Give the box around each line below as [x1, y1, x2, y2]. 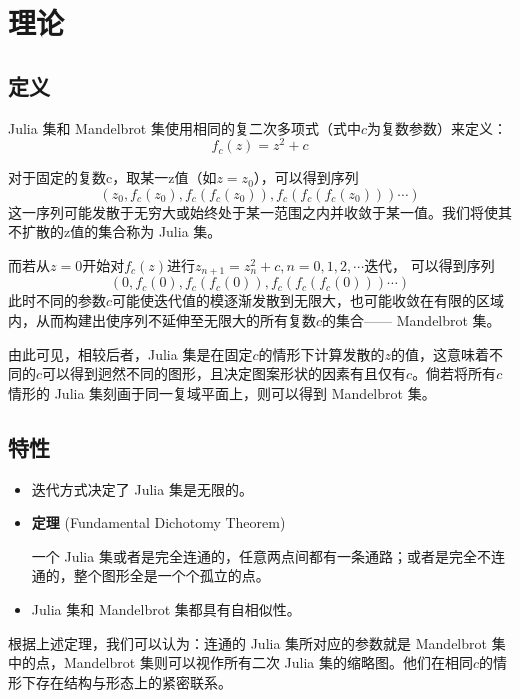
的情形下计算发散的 [258, 343, 385, 364]
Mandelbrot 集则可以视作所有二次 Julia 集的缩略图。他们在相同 [63, 652, 473, 673]
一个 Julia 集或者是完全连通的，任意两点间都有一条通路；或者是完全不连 [31, 545, 505, 566]
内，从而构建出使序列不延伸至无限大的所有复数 [8, 310, 316, 331]
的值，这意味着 [391, 343, 490, 364]
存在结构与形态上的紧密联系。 [35, 671, 232, 692]
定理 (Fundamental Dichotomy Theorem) [31, 512, 286, 533]
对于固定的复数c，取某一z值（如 [8, 167, 217, 188]
